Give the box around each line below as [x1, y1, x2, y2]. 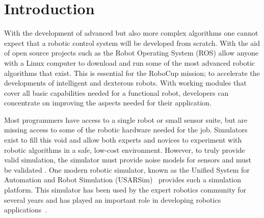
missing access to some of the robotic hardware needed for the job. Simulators [4, 124, 248, 135]
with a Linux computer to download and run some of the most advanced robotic [4, 57, 255, 68]
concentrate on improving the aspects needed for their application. [4, 97, 212, 108]
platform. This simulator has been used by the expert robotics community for [4, 184, 247, 195]
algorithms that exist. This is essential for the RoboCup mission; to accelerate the [4, 67, 260, 78]
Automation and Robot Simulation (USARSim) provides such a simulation [4, 174, 242, 185]
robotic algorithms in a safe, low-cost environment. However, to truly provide [4, 144, 245, 155]
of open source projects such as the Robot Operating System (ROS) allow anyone [4, 47, 259, 58]
